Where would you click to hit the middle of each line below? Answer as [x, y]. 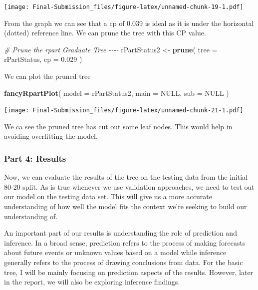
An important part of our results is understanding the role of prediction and [121, 233]
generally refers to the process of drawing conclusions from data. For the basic [124, 262]
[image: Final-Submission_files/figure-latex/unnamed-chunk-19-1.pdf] [124, 7]
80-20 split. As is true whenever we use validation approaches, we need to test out [129, 186]
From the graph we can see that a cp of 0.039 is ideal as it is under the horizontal [129, 23]
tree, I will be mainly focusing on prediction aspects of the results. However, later [129, 272]
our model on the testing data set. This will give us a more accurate [108, 196]
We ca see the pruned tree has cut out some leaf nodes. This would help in [118, 126]
